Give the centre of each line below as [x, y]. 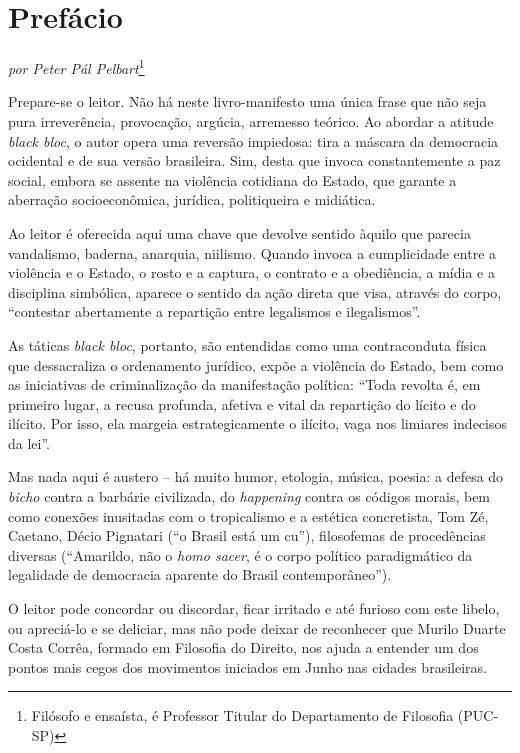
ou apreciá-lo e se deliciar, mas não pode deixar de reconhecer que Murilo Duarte [257, 627]
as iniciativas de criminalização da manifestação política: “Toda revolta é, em [244, 384]
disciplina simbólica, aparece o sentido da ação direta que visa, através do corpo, [255, 291]
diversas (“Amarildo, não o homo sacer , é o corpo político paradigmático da [240, 554]
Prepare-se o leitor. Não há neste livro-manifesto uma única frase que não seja [247, 101]
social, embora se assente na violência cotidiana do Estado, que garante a [232, 179]
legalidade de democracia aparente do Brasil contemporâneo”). [200, 574]
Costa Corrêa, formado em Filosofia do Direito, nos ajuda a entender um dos [243, 647]
